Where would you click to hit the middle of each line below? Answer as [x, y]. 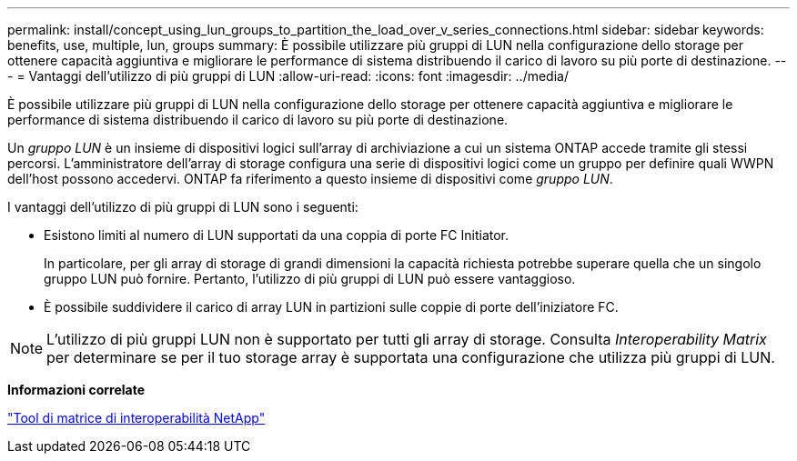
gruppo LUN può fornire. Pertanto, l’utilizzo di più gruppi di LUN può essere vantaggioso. [310, 279]
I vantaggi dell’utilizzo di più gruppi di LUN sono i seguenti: [183, 207]
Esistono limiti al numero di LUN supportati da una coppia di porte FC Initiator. [277, 235]
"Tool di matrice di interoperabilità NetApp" [136, 418]
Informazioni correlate [76, 390]
